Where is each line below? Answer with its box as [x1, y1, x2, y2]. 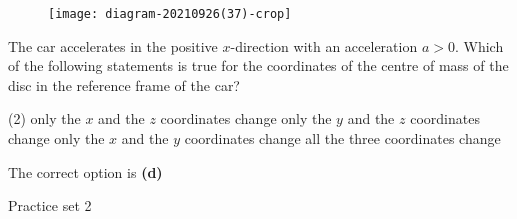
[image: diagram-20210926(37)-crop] [48, 7, 292, 21]
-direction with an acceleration [230, 35, 418, 56]
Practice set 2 [8, 195, 92, 216]
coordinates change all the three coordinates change [184, 128, 501, 149]
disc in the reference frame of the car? [8, 74, 240, 95]
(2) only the [8, 108, 81, 129]
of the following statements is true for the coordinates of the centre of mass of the [8, 55, 509, 76]
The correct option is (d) [8, 161, 163, 182]
